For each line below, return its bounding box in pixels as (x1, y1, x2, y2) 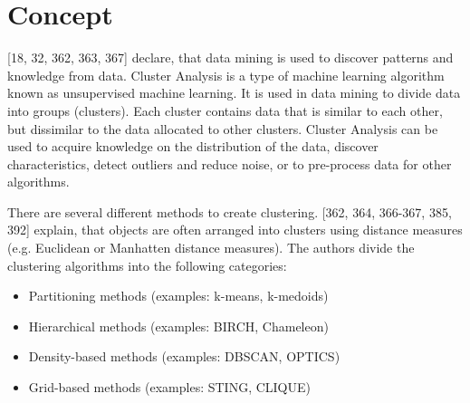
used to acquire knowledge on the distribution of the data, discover (7, 137, 379, 156)
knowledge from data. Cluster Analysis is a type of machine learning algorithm (7, 65, 445, 84)
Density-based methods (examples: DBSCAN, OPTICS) (28, 347, 341, 366)
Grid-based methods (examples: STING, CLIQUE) (28, 378, 311, 397)
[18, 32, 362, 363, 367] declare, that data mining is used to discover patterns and (7, 48, 454, 67)
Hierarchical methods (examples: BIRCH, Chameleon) (28, 316, 329, 335)
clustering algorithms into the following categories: (7, 255, 287, 274)
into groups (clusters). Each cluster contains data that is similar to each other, (7, 101, 443, 120)
